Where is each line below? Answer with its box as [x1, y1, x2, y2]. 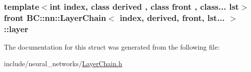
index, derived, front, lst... [119, 11, 225, 23]
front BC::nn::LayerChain [4, 11, 106, 23]
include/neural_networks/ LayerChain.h [4, 58, 122, 68]
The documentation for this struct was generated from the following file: [4, 42, 220, 52]
